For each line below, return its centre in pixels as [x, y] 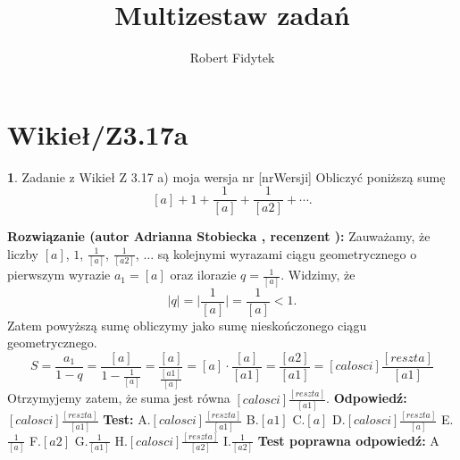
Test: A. [127, 419]
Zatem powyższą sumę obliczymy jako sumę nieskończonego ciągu [187, 325]
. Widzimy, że [318, 275]
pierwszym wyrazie [59, 275]
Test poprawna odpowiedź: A [348, 440]
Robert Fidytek [232, 58]
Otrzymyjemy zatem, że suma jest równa [119, 398]
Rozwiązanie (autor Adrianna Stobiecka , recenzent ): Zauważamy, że [219, 236]
